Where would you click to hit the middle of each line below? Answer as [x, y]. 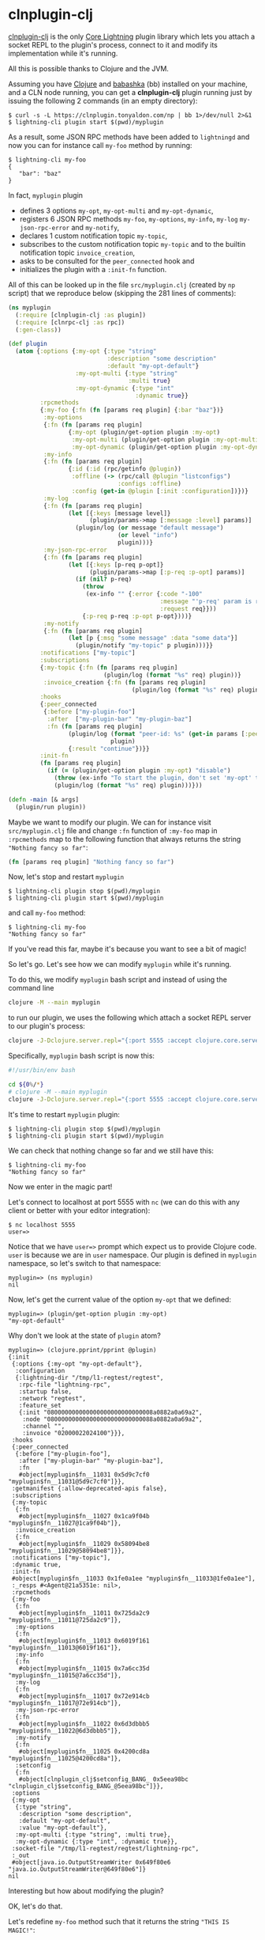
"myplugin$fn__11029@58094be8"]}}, [67, 1551]
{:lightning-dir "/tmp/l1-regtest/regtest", [90, 1377]
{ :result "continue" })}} [109, 748]
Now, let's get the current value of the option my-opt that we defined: [119, 1299]
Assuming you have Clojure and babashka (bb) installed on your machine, [128, 84]
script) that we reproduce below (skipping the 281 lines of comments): [122, 293]
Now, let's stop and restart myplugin [66, 877]
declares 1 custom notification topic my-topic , [93, 236]
